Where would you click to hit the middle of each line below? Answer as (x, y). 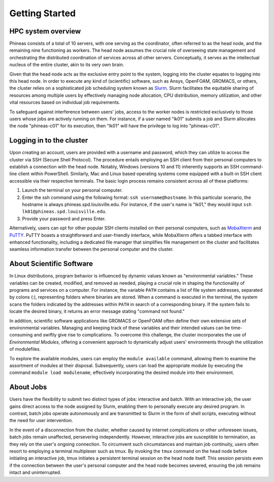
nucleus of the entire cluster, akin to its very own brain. (67, 65)
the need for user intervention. (41, 421)
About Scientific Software (51, 264)
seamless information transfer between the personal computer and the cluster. (92, 249)
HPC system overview (45, 31)
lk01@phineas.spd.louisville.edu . (64, 212)
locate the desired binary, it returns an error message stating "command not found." (97, 312)
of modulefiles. (25, 349)
